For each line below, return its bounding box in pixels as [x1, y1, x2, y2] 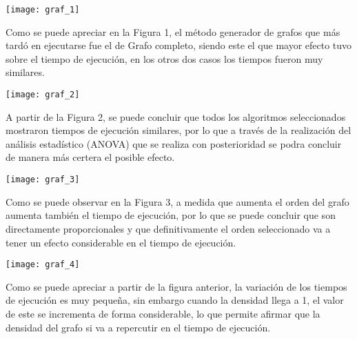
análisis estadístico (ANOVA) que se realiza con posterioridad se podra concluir [6, 136, 342, 151]
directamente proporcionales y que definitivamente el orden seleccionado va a [6, 221, 331, 235]
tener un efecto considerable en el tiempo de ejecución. [6, 235, 236, 249]
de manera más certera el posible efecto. [6, 150, 175, 164]
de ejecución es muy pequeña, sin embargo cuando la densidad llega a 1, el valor [6, 293, 344, 307]
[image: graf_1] [6, 5, 80, 14]
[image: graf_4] [6, 260, 80, 270]
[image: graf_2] [6, 90, 80, 100]
